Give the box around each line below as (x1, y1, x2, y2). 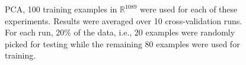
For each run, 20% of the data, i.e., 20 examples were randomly (5, 26, 235, 38)
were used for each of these (139, 3, 238, 15)
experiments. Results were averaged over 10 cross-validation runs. (5, 14, 242, 27)
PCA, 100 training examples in (5, 3, 117, 15)
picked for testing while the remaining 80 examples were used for (5, 37, 240, 50)
